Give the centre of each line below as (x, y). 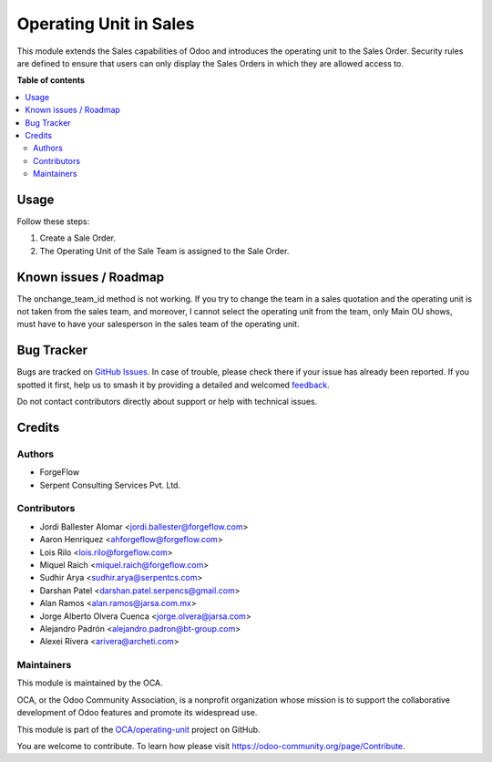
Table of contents (51, 80)
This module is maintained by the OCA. (90, 683)
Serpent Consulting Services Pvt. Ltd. (110, 485)
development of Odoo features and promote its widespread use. (137, 713)
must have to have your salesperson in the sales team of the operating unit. (158, 324)
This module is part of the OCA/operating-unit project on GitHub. (138, 729)
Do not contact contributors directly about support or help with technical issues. (167, 402)
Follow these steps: (53, 221)
